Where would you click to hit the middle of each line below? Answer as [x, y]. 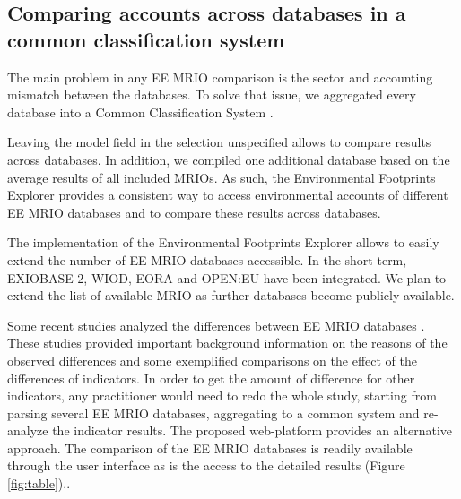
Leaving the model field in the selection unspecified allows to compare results [219, 142]
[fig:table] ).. [39, 483]
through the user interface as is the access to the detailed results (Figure [206, 465]
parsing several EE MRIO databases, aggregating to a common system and [213, 413]
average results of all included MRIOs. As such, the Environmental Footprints [222, 177]
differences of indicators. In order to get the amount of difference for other [211, 378]
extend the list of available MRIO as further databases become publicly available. [231, 295]
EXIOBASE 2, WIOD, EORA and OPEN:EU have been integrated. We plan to [227, 277]
